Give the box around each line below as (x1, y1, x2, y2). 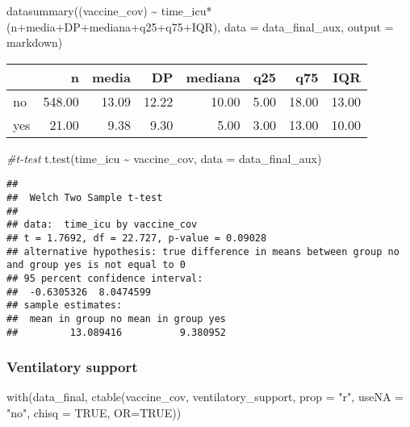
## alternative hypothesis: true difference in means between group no (6, 245, 400, 257)
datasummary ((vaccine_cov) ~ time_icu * (6, 2, 212, 19)
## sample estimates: (6, 299, 123, 312)
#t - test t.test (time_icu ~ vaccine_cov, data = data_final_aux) (6, 149, 322, 166)
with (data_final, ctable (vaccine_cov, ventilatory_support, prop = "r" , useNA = (6, 388, 404, 405)
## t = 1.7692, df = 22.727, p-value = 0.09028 (6, 232, 267, 244)
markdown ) (6, 34, 63, 51)
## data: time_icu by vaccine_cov (6, 219, 198, 231)
